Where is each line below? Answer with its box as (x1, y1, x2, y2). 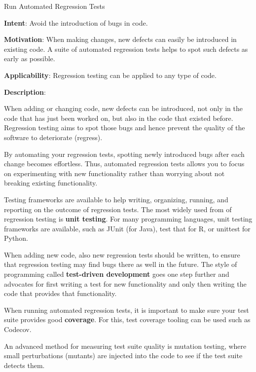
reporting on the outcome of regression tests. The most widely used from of (4, 204, 232, 214)
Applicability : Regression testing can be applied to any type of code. (4, 70, 217, 80)
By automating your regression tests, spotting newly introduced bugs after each (4, 149, 245, 159)
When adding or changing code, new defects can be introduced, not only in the (4, 103, 243, 113)
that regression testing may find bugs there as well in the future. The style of (4, 259, 237, 269)
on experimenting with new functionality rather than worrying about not (4, 168, 225, 178)
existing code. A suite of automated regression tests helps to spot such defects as (4, 43, 248, 54)
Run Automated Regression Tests (4, 1, 105, 11)
